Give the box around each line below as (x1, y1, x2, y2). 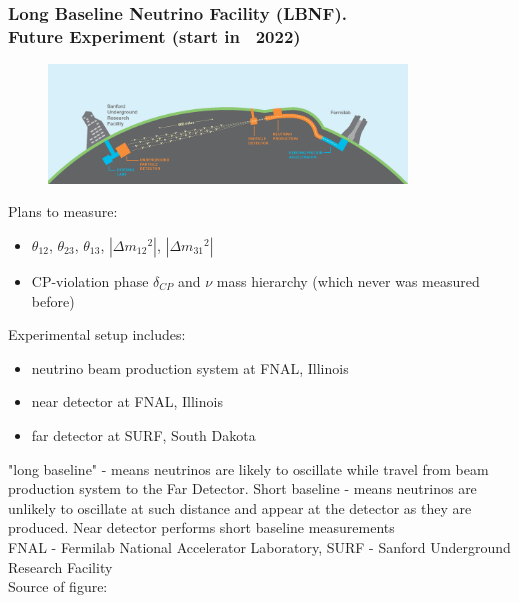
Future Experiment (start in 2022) (8, 23, 301, 48)
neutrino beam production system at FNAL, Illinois (31, 357, 349, 378)
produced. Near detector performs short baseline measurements (8, 517, 395, 538)
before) (31, 290, 75, 311)
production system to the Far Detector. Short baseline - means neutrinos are (8, 478, 477, 499)
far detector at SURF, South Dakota (31, 424, 256, 445)
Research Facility (8, 556, 113, 577)
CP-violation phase (31, 270, 149, 291)
